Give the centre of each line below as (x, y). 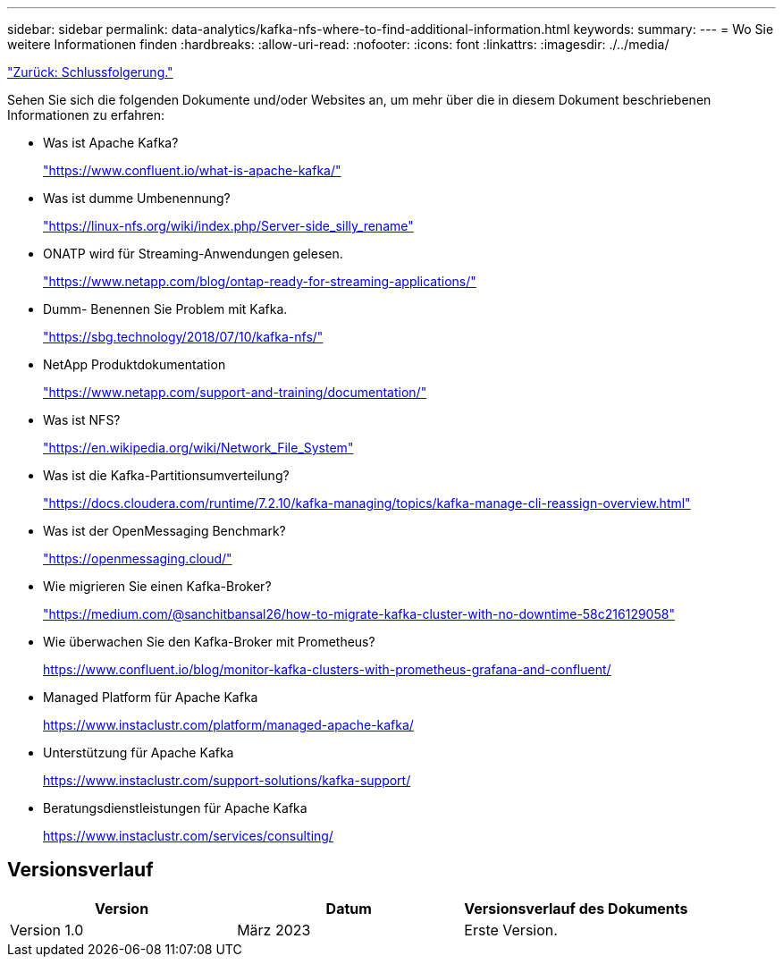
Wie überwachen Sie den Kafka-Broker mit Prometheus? (209, 642)
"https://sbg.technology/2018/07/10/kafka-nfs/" (183, 337)
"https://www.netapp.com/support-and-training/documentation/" (235, 392)
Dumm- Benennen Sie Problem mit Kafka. (165, 309)
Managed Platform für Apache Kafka (151, 697)
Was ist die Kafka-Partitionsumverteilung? (166, 475)
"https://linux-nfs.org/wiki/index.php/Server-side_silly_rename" (228, 226)
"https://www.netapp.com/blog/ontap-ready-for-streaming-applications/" (260, 281)
